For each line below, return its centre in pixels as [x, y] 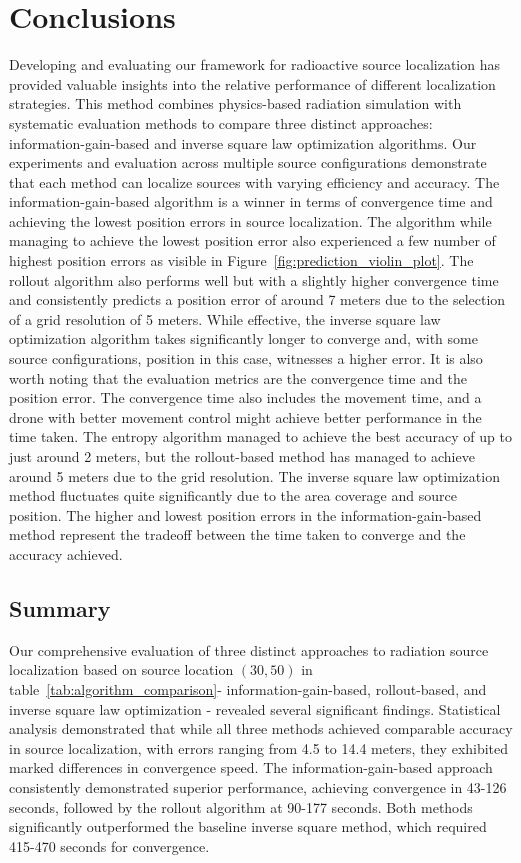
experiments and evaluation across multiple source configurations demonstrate [248, 162]
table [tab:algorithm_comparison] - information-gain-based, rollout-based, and [248, 688]
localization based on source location [121, 669]
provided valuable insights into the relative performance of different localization [252, 83]
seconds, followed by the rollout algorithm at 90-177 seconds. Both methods [241, 806]
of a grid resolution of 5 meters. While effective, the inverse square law [225, 318]
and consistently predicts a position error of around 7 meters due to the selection [257, 299]
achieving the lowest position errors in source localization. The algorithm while [250, 220]
